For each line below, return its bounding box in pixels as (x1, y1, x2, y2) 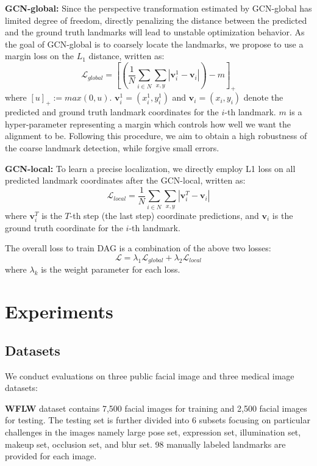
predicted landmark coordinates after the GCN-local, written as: (5, 174, 246, 187)
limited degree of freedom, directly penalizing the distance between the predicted (5, 13, 307, 26)
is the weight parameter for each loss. (41, 263, 180, 276)
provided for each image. (5, 450, 97, 462)
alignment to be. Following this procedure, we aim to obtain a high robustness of (5, 129, 307, 142)
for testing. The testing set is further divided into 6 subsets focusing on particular (5, 414, 310, 426)
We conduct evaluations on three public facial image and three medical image (5, 369, 294, 382)
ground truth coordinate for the (5, 221, 123, 234)
